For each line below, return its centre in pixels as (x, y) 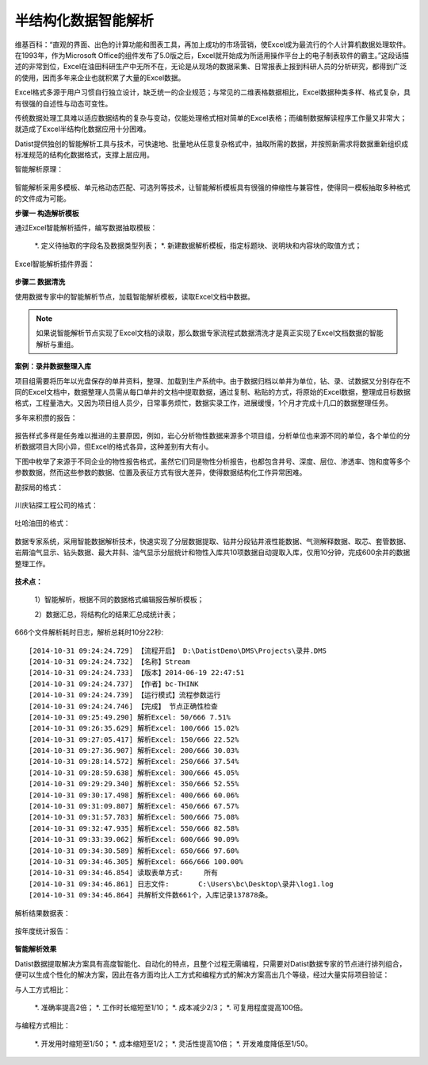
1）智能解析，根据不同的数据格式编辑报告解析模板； (119, 600)
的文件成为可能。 (42, 199)
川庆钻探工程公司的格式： (56, 505)
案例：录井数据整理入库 (53, 366)
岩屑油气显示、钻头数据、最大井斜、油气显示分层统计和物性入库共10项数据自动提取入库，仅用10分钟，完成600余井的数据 (212, 553)
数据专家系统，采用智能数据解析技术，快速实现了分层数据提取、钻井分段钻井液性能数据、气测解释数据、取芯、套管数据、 (212, 541)
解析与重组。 (57, 344)
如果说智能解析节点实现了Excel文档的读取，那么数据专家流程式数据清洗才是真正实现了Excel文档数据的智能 (210, 333)
